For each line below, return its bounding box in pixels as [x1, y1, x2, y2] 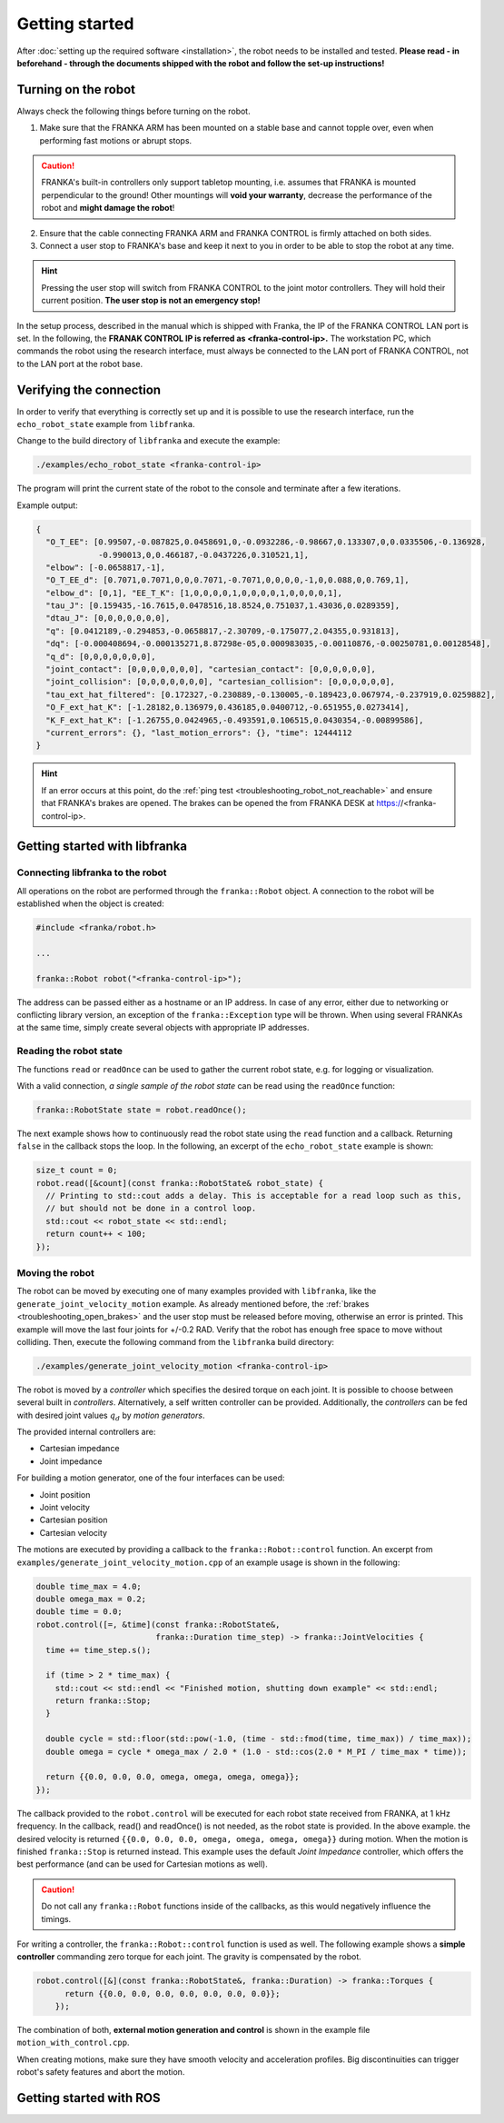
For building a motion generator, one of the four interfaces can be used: [16, 1472, 285, 1483]
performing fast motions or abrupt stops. [39, 135, 193, 145]
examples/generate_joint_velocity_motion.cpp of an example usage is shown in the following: [16, 1557, 400, 1568]
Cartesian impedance [39, 1443, 120, 1454]
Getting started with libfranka [16, 839, 188, 854]
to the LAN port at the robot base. [16, 358, 143, 369]
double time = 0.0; [35, 1607, 123, 1617]
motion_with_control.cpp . [16, 2037, 130, 2048]
